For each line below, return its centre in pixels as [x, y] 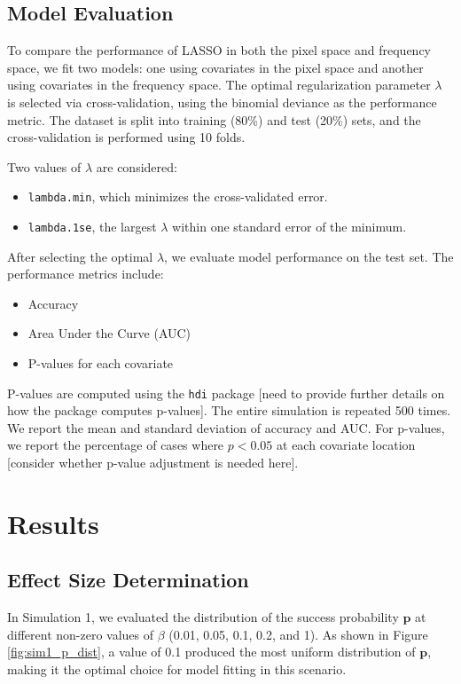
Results [53, 523]
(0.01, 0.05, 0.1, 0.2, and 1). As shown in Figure [298, 634]
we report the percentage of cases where [116, 445]
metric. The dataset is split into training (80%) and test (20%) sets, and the [214, 119]
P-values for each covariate [101, 363]
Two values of [44, 166]
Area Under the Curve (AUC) [109, 333]
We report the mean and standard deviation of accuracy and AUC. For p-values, [226, 427]
